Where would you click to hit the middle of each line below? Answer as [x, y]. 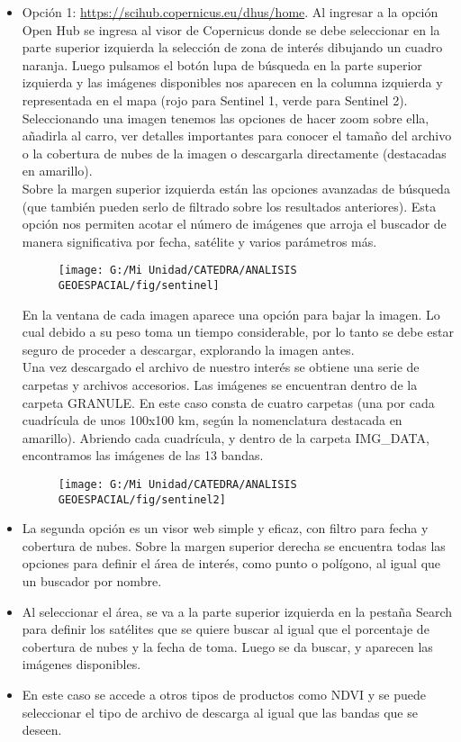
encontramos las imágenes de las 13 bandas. [143, 455]
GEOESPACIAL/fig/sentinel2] [142, 499]
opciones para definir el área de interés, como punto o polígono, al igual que [231, 563]
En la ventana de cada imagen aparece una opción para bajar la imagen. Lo [231, 314]
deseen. [42, 730]
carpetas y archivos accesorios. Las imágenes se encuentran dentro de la [220, 385]
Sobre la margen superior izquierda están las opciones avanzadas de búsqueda [236, 188]
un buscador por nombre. [92, 581]
